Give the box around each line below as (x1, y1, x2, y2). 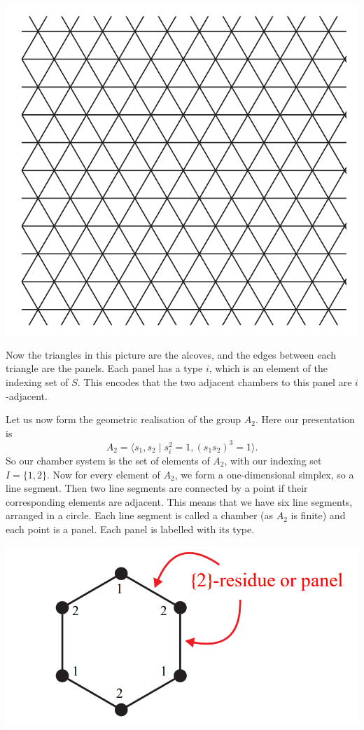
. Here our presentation (255, 412, 355, 427)
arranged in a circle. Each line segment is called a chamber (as (6, 508, 274, 523)
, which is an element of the (209, 361, 328, 376)
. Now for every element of (47, 467, 160, 481)
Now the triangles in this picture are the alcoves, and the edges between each (6, 347, 337, 361)
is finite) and (290, 508, 346, 523)
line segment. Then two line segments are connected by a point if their (6, 481, 308, 495)
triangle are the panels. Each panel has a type (6, 361, 203, 376)
